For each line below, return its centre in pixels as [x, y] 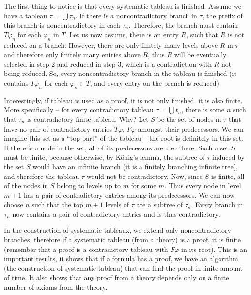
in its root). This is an [214, 249]
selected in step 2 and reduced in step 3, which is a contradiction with [108, 64]
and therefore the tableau [42, 176]
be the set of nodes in [189, 119]
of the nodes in [26, 185]
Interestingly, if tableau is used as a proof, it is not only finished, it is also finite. [123, 100]
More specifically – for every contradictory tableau [79, 110]
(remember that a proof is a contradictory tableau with [86, 249]
